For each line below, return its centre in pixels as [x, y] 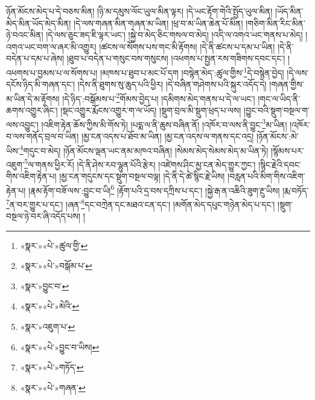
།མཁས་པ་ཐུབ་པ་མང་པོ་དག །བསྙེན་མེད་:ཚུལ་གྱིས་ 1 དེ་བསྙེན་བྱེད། [192, 71]
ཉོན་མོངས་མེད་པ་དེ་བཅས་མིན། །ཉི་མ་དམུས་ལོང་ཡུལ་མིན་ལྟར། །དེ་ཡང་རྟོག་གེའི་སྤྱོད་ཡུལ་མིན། [139, 11]
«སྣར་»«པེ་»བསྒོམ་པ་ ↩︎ [56, 266]
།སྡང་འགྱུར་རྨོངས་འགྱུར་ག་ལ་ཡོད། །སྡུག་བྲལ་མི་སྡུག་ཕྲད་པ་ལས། [151, 110]
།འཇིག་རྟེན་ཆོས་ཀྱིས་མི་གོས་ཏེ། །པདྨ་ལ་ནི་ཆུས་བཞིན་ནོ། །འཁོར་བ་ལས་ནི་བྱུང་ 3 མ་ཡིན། [164, 123]
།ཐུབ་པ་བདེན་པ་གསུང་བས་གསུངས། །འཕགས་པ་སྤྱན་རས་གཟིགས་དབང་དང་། [176, 58]
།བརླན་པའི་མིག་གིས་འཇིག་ [266, 176]
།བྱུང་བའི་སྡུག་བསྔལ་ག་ [277, 110]
